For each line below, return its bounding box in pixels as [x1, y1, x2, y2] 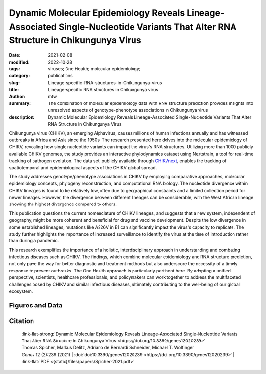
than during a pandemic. [9, 238, 59, 244]
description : [9, 114, 35, 120]
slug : [9, 79, 20, 86]
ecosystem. [9, 288, 33, 294]
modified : [9, 59, 30, 65]
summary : [9, 100, 31, 106]
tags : [9, 66, 20, 71]
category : [9, 73, 30, 79]
